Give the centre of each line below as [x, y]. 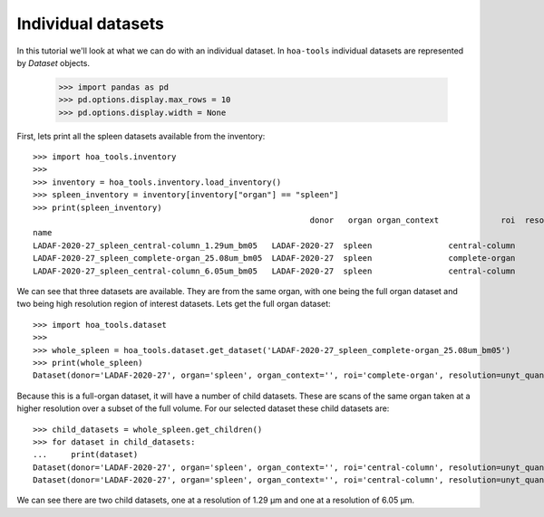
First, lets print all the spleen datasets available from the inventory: [141, 136]
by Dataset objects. [53, 62]
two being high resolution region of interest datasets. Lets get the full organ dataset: [174, 304]
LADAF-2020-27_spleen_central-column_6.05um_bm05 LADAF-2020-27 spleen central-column [274, 271]
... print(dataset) [86, 455]
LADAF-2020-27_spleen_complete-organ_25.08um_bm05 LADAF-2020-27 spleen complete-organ [274, 258]
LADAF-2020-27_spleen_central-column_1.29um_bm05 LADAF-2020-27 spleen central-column [274, 245]
